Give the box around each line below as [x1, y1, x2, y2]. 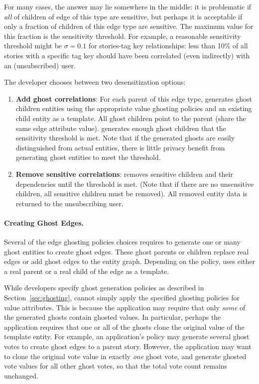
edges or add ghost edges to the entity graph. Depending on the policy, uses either [4, 256, 255, 266]
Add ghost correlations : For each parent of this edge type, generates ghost [15, 93, 252, 104]
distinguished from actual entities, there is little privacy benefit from [15, 142, 225, 152]
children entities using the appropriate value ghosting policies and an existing [15, 103, 252, 114]
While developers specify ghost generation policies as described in [4, 282, 204, 293]
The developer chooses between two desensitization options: [4, 77, 186, 87]
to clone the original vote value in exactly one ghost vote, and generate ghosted [4, 351, 247, 361]
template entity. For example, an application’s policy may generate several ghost [4, 331, 250, 342]
